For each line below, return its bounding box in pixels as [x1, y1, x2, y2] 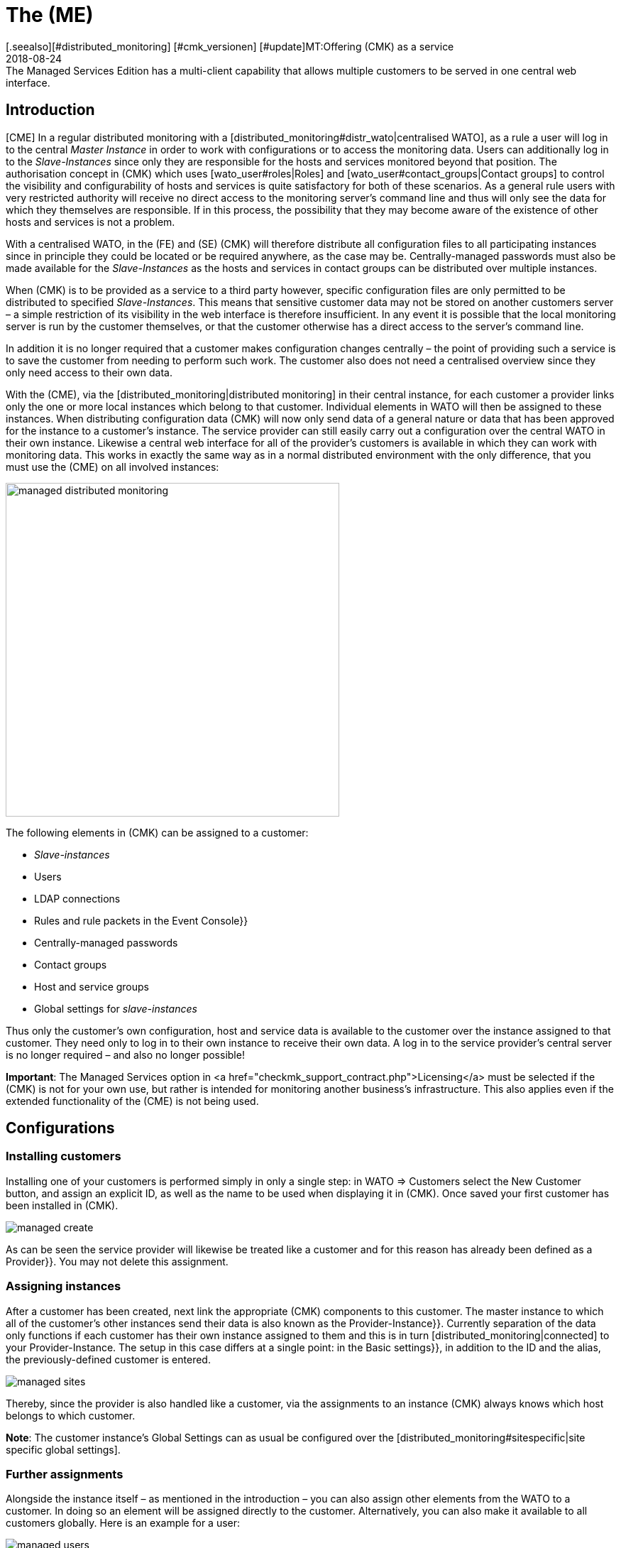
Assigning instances [6, 1279, 121, 1294]
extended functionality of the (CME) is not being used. [6, 1094, 259, 1107]
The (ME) [6, 3, 94, 27]
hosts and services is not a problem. [6, 215, 175, 228]
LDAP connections [34, 892, 121, 905]
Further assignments [6, 1466, 123, 1481]
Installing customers [6, 1149, 121, 1164]
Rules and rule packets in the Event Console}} [34, 914, 248, 927]
